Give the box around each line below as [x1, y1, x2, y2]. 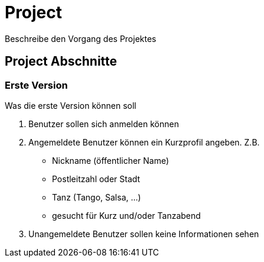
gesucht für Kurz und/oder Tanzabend [52, 210, 201, 221]
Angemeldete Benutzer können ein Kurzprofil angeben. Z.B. [28, 137, 260, 147]
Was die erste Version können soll [5, 100, 136, 111]
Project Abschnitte [5, 54, 118, 69]
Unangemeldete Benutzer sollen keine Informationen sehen [28, 228, 259, 239]
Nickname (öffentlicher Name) [52, 155, 170, 166]
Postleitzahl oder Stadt [52, 173, 141, 184]
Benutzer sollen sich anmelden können [28, 118, 179, 129]
